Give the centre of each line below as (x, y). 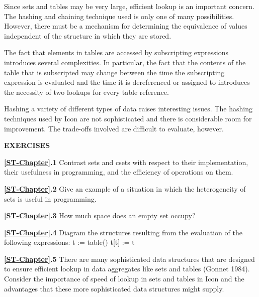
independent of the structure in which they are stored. (88, 35)
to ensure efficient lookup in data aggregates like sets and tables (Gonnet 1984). (127, 269)
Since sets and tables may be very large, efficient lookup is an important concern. (129, 6)
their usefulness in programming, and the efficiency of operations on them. (119, 172)
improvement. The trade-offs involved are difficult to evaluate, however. (114, 128)
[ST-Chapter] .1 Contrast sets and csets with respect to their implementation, (126, 162)
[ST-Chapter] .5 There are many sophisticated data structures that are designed (129, 259)
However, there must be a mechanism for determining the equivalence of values (126, 26)
